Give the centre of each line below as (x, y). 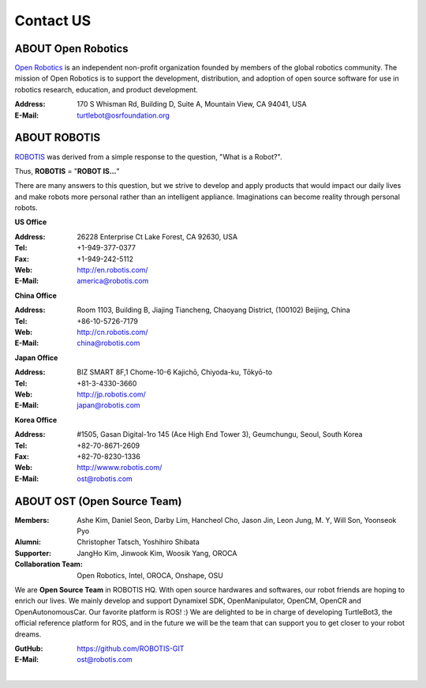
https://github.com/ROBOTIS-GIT (131, 649)
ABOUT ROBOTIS (58, 138)
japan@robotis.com (109, 405)
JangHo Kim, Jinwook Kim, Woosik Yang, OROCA (157, 553)
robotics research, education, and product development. (106, 89)
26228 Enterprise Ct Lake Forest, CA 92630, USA (157, 236)
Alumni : (28, 542)
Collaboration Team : (49, 564)
